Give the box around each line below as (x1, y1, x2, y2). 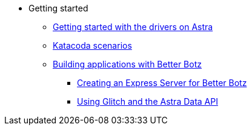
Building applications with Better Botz (53, 59, 202, 69)
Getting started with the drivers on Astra (53, 22, 213, 32)
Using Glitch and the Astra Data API (77, 96, 218, 107)
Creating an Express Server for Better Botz (77, 78, 247, 88)
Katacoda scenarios (53, 40, 132, 51)
